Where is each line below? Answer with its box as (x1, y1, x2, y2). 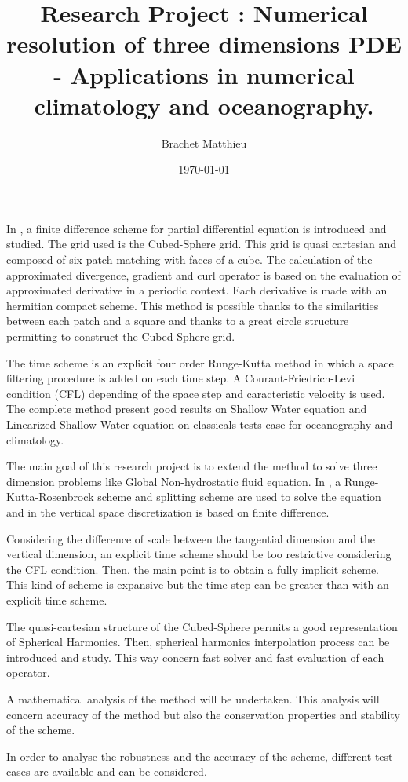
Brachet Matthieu (161, 134, 247, 151)
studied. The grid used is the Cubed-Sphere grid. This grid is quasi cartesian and (6, 236, 396, 252)
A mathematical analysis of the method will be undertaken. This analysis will (6, 690, 380, 707)
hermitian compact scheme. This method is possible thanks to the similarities (6, 297, 379, 313)
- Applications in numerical (53, 58, 355, 90)
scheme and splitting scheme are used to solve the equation (97, 488, 381, 505)
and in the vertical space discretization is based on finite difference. (6, 503, 330, 520)
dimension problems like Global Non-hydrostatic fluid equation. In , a (6, 473, 341, 489)
